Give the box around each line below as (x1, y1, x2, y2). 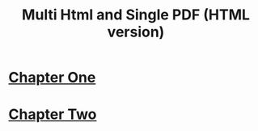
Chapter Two (8, 105, 97, 124)
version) (107, 23, 165, 41)
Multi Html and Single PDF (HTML (21, 6, 251, 24)
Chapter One (8, 69, 96, 87)
